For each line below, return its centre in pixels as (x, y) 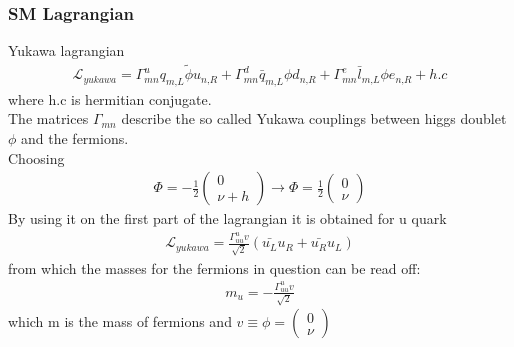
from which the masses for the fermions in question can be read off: (214, 267)
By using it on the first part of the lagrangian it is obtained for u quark (227, 218)
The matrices (48, 118)
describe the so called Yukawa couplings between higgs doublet (314, 118)
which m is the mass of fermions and (120, 321)
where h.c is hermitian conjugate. (110, 98)
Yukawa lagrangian (66, 50)
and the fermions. (75, 138)
